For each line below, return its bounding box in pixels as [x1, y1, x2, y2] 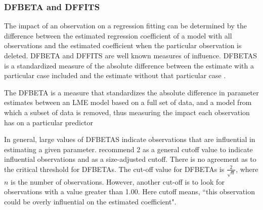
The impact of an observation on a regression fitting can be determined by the [4, 20, 247, 31]
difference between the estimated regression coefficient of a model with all [4, 30, 232, 41]
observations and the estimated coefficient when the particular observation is [4, 40, 242, 51]
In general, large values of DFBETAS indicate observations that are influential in [4, 134, 255, 145]
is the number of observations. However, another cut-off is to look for [11, 176, 225, 187]
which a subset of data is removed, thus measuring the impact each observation [4, 107, 250, 117]
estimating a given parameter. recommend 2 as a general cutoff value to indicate [4, 144, 253, 154]
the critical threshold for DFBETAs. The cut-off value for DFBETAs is [4, 163, 225, 174]
